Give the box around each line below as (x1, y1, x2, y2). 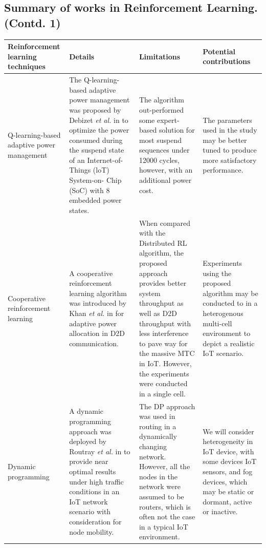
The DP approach (139, 401, 195, 411)
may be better (203, 134, 247, 145)
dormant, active (203, 496, 252, 507)
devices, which (203, 476, 248, 487)
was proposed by (69, 104, 121, 115)
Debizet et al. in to (69, 114, 128, 125)
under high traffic (69, 476, 124, 487)
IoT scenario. (203, 348, 244, 359)
